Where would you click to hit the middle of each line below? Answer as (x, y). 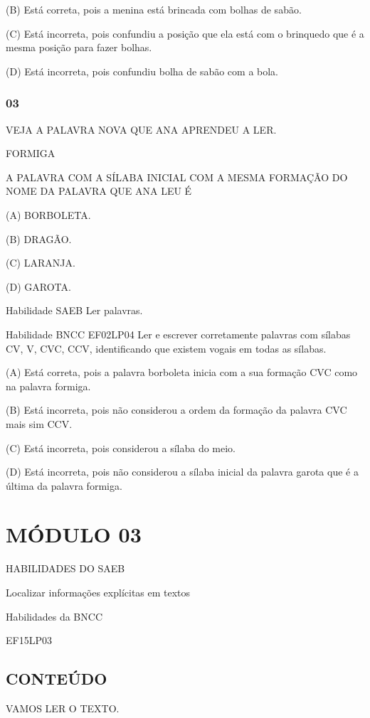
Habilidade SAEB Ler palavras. (74, 310)
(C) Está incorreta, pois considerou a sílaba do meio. (121, 448)
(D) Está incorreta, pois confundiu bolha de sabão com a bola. (142, 71)
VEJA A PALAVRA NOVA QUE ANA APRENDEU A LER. (141, 129)
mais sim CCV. (39, 423)
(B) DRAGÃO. (39, 239)
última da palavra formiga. (64, 485)
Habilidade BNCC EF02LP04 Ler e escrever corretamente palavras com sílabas (178, 334)
